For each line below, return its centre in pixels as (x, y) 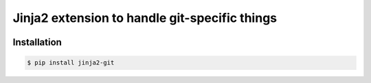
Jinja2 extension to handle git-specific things (145, 18)
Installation (37, 42)
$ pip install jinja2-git (71, 63)
